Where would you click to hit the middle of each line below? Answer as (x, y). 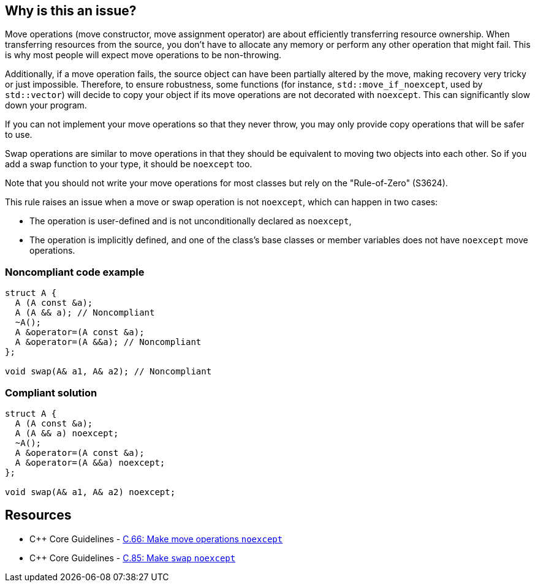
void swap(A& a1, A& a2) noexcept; (90, 492)
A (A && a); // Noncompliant (85, 313)
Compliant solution (51, 392)
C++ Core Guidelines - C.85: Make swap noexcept (133, 558)
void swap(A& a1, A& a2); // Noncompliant (108, 372)
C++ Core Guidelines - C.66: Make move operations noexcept (156, 539)
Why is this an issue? (71, 11)
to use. (19, 135)
